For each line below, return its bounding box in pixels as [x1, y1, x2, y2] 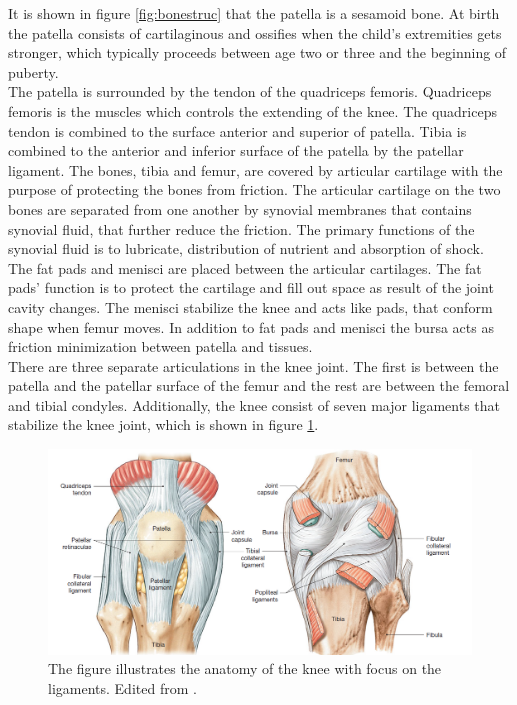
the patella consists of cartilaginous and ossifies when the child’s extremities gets [8, 22, 502, 43]
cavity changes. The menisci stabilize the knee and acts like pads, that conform [8, 296, 493, 317]
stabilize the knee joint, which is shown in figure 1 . [8, 414, 319, 435]
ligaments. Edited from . [48, 678, 197, 699]
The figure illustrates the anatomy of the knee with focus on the [48, 658, 442, 679]
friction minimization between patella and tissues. [8, 336, 313, 357]
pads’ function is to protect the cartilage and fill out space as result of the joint [8, 277, 494, 298]
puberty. [8, 61, 59, 82]
